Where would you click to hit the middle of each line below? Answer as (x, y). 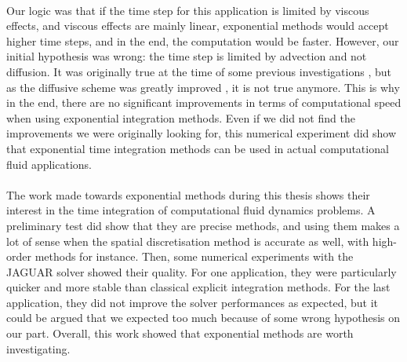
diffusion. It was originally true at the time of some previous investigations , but (199, 71)
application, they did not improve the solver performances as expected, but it (193, 302)
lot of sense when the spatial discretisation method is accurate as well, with (188, 241)
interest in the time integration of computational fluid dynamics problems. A (191, 210)
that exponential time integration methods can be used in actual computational (198, 148)
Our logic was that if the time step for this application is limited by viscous (188, 10)
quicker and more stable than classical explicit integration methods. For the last (198, 287)
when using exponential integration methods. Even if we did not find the (181, 117)
